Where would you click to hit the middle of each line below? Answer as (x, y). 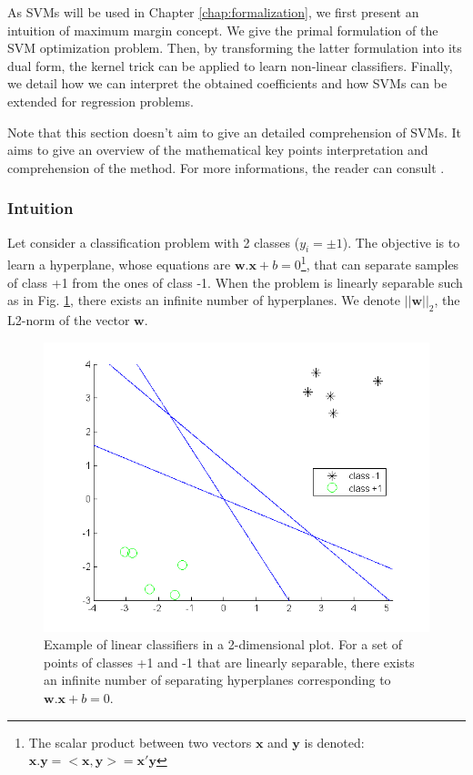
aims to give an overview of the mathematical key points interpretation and (218, 150)
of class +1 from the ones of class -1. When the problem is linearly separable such (235, 282)
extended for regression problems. (101, 101)
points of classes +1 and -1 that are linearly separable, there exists (229, 662)
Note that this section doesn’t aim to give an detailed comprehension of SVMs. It (234, 132)
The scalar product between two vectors (140, 742)
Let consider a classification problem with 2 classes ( (154, 242)
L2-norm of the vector (69, 320)
